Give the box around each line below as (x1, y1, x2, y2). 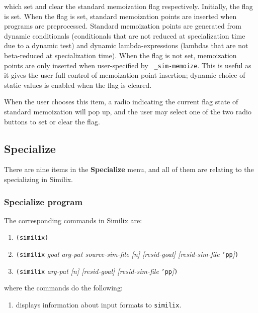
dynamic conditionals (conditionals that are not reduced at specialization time (4, 30, 245, 41)
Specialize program (4, 195, 83, 208)
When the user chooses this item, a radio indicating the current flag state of (4, 96, 238, 107)
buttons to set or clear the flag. (4, 116, 100, 126)
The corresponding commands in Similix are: (4, 215, 142, 225)
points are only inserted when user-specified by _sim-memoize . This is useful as (4, 60, 251, 70)
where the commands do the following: (4, 282, 123, 293)
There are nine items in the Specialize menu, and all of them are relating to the (4, 164, 254, 175)
